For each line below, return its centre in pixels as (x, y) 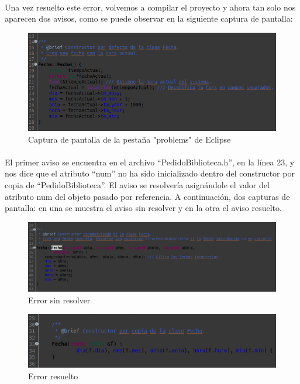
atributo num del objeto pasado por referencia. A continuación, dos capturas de (147, 196)
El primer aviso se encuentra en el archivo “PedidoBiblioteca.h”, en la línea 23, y (150, 162)
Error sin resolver (59, 300)
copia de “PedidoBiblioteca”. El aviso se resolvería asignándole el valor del (137, 185)
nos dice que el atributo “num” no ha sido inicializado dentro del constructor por (150, 173)
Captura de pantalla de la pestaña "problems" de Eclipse (130, 139)
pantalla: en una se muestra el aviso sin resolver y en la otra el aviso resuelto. (143, 208)
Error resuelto (53, 376)
